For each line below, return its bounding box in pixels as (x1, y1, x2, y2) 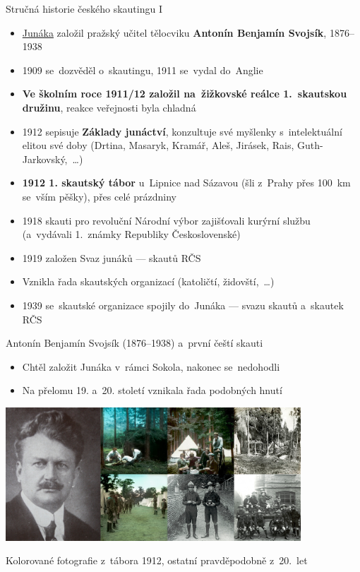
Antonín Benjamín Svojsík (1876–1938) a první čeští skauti (6, 335, 263, 350)
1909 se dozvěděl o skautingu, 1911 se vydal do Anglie (22, 62, 263, 77)
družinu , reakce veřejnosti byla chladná (22, 100, 196, 114)
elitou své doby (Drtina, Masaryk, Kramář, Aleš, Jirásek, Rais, (22, 138, 294, 153)
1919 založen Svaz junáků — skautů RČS (22, 250, 201, 265)
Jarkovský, (22, 151, 68, 166)
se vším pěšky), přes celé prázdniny (22, 189, 176, 203)
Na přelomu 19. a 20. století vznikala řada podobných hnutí (22, 383, 282, 398)
